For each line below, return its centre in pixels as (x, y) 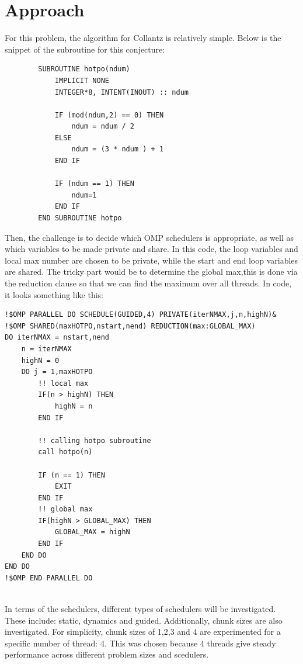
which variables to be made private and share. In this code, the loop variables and (151, 249)
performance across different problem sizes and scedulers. (107, 654)
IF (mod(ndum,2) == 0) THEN (109, 115)
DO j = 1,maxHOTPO (57, 372)
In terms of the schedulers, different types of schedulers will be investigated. (140, 609)
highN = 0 (40, 360)
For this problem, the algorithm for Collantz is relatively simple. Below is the (143, 38)
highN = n (74, 406)
